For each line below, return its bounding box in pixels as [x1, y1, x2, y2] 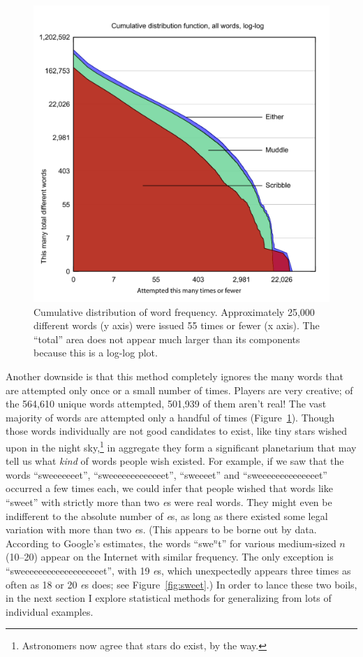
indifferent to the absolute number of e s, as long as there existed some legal [6, 508, 328, 523]
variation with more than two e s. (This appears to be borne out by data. [6, 522, 317, 537]
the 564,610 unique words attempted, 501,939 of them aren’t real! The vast [6, 396, 327, 411]
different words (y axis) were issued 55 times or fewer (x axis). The [34, 318, 320, 333]
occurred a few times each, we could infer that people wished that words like [6, 481, 333, 496]
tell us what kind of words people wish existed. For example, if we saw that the [6, 454, 344, 468]
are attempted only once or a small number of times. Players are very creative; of [6, 382, 353, 397]
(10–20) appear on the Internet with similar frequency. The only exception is [6, 549, 334, 564]
